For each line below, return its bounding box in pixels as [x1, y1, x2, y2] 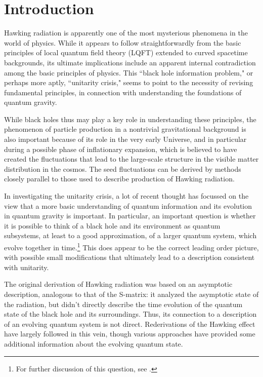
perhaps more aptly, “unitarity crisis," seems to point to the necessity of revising [4, 77, 253, 88]
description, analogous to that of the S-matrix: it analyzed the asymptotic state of [4, 289, 259, 299]
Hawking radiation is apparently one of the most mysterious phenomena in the [4, 27, 248, 38]
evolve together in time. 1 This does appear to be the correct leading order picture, [4, 241, 259, 252]
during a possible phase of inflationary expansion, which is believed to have [4, 143, 237, 154]
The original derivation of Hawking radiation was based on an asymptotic [4, 279, 233, 289]
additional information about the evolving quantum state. [4, 338, 183, 349]
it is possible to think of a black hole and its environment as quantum [4, 220, 221, 231]
